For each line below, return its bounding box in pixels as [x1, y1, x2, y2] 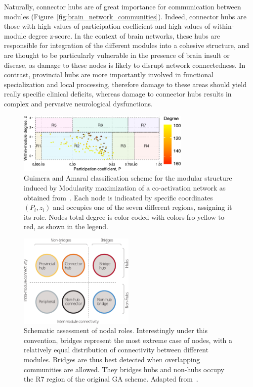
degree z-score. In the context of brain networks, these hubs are [28, 30, 220, 41]
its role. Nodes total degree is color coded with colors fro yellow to [24, 211, 225, 222]
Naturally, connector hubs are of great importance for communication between [4, 1, 241, 11]
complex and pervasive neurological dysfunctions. [4, 98, 153, 108]
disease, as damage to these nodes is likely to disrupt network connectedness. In [4, 59, 246, 70]
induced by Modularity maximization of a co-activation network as [24, 183, 226, 193]
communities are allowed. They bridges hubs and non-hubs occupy [24, 364, 224, 374]
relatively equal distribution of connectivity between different [24, 344, 209, 355]
